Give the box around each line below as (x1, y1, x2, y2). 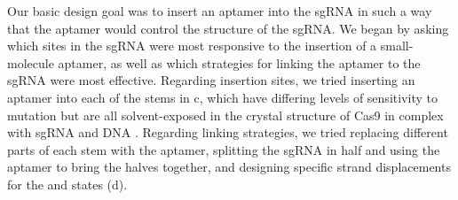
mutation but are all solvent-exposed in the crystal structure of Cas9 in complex (7, 105, 444, 124)
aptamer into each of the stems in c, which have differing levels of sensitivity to (7, 88, 438, 106)
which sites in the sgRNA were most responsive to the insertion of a (7, 36, 377, 55)
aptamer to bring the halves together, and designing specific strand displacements (7, 158, 451, 176)
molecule (7, 53, 54, 72)
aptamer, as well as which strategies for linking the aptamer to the (58, 53, 421, 72)
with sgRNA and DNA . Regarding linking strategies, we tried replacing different (7, 123, 448, 142)
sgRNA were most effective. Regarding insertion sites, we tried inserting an (7, 71, 415, 89)
